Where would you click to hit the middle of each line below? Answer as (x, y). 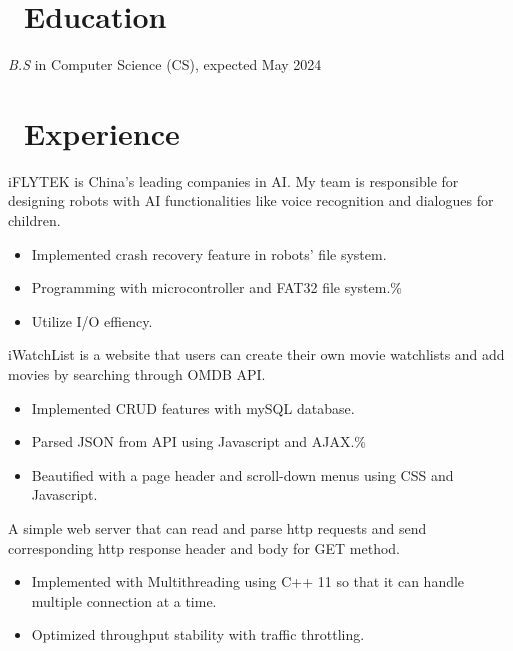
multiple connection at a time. (124, 600)
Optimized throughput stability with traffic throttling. (198, 634)
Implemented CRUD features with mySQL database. (193, 407)
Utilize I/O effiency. (92, 320)
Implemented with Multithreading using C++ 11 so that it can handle (248, 581)
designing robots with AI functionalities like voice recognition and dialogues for (251, 200)
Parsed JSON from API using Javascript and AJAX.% (199, 441)
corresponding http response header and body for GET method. (204, 547)
